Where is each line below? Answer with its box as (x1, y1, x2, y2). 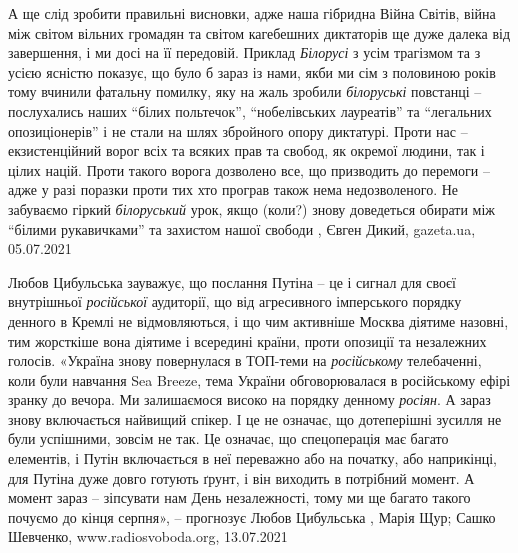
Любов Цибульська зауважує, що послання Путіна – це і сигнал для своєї (8, 271, 456, 292)
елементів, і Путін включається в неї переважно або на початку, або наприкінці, (8, 448, 497, 469)
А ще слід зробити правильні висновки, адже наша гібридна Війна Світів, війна (8, 3, 496, 23)
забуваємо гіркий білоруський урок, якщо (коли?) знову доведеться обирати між (8, 198, 496, 219)
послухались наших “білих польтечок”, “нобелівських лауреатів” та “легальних (8, 100, 492, 121)
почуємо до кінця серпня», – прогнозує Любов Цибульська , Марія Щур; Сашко (8, 506, 496, 527)
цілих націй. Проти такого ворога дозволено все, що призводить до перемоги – (8, 159, 490, 180)
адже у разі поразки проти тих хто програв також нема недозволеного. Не (8, 179, 459, 200)
